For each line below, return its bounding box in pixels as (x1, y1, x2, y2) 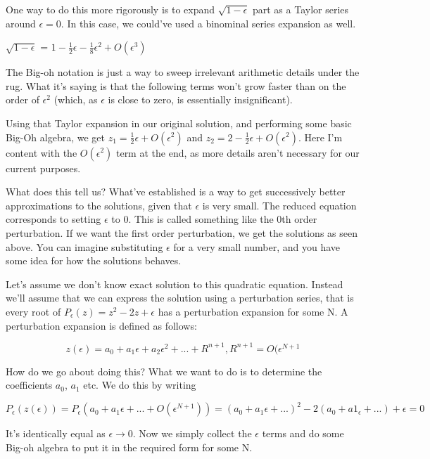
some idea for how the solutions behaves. (6, 253, 182, 268)
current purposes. (6, 160, 81, 175)
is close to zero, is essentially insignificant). (108, 92, 293, 107)
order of (6, 92, 39, 107)
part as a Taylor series (252, 2, 349, 16)
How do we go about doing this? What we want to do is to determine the (6, 363, 322, 378)
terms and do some (262, 426, 344, 441)
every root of (6, 304, 61, 318)
